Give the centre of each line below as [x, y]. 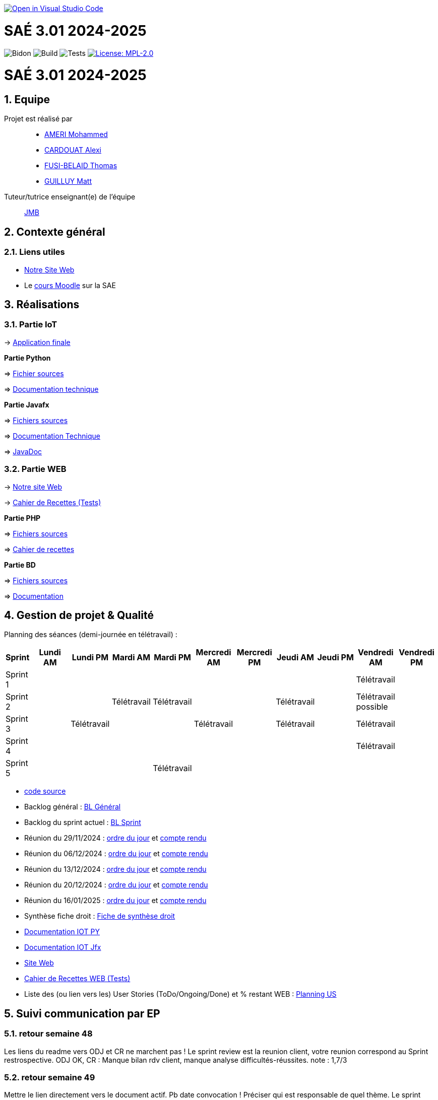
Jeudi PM [335, 658]
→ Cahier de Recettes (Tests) [53, 502]
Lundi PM [90, 658]
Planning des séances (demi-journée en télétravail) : [91, 635]
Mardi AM [131, 658]
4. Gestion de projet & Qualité [79, 615]
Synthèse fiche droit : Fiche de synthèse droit [100, 916]
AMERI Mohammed [76, 134]
